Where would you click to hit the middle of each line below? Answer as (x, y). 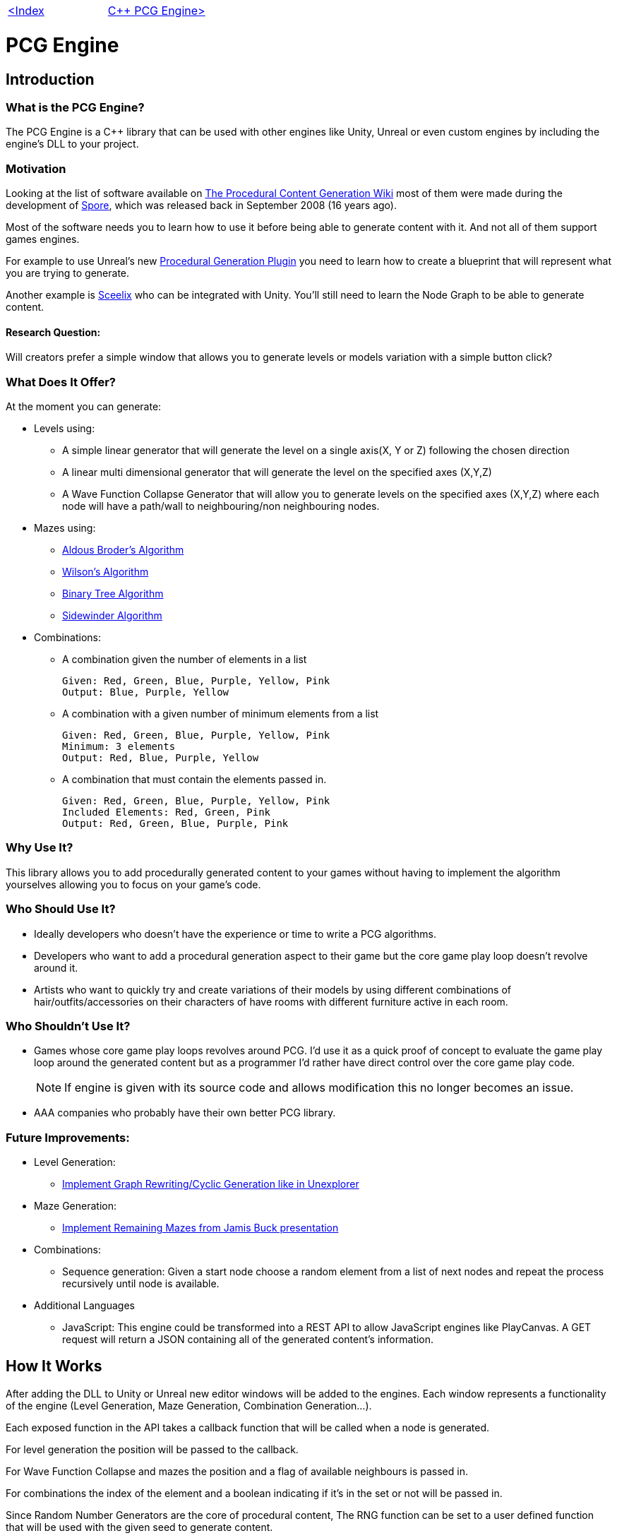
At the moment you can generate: (84, 407)
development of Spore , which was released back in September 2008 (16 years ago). (201, 205)
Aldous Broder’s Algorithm (123, 550)
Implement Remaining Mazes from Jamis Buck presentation (200, 1228)
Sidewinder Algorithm (112, 616)
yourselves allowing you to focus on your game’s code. (133, 884)
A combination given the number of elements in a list (185, 660)
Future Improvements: (68, 1137)
